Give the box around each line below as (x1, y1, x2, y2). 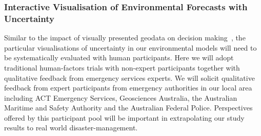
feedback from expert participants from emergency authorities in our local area (4, 82, 252, 93)
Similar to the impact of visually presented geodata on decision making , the (4, 32, 246, 43)
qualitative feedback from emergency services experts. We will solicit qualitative (4, 72, 255, 83)
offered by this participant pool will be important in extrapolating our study (4, 112, 245, 123)
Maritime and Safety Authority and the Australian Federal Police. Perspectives (4, 102, 253, 113)
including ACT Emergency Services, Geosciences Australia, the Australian (4, 92, 237, 103)
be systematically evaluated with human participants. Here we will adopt (4, 52, 234, 63)
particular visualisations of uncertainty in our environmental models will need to (4, 42, 257, 53)
